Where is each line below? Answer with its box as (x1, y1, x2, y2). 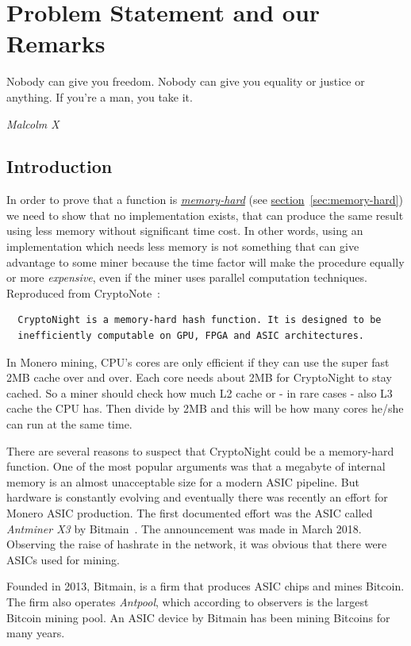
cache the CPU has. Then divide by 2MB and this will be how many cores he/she (6, 400, 404, 417)
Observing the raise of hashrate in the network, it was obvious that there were (6, 536, 387, 552)
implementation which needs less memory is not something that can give (6, 238, 359, 255)
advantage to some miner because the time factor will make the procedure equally (6, 253, 405, 270)
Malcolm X (6, 115, 60, 132)
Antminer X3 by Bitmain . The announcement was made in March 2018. (6, 520, 362, 536)
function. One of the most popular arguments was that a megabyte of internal (6, 458, 386, 475)
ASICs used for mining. (6, 551, 120, 567)
